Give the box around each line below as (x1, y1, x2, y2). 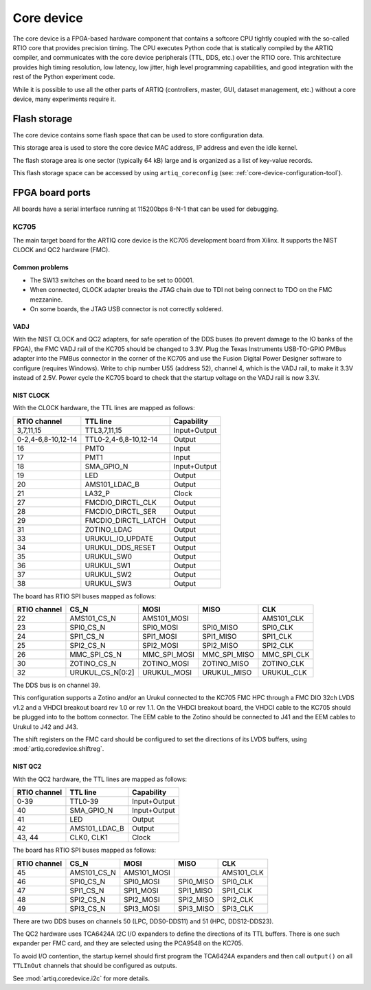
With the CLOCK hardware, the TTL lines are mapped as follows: (12, 404, 195, 412)
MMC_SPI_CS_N (69, 650, 122, 660)
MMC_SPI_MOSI (142, 650, 195, 660)
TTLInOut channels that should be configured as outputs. (12, 962, 178, 970)
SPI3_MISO (177, 903, 214, 913)
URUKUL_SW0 (85, 552, 133, 561)
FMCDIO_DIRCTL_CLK (85, 497, 157, 507)
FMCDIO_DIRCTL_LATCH (85, 515, 166, 525)
